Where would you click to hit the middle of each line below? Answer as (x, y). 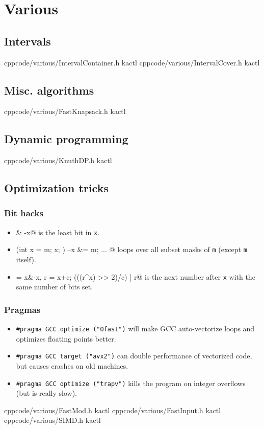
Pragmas (22, 309)
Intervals (28, 41)
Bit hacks (24, 213)
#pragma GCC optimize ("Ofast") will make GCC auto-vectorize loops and (135, 329)
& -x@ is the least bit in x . (58, 232)
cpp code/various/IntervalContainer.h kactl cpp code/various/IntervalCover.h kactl (132, 62)
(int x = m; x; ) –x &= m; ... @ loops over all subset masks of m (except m (131, 249)
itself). (26, 259)
